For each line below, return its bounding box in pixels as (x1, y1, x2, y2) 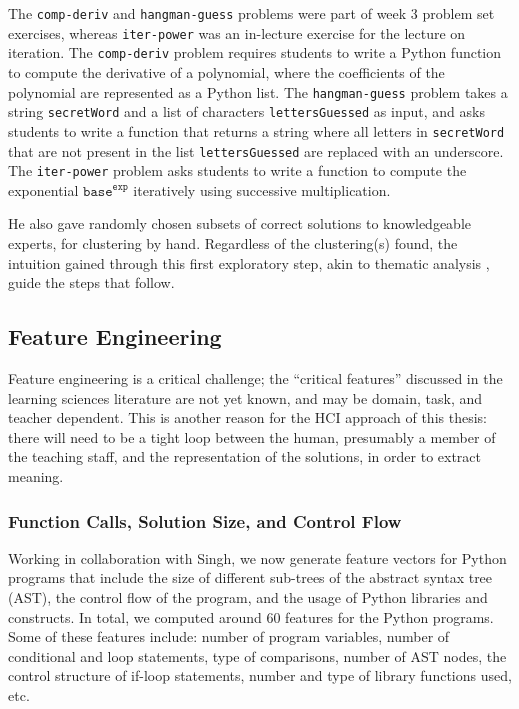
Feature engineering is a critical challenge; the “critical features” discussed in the (8, 368, 503, 389)
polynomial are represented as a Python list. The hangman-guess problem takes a (8, 81, 508, 102)
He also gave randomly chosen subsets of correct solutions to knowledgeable (8, 213, 471, 234)
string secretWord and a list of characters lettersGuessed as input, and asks (8, 101, 485, 122)
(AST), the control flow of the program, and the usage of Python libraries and (8, 586, 488, 607)
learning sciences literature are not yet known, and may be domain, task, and (8, 387, 483, 408)
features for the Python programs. (285, 606, 494, 627)
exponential (8, 179, 79, 200)
